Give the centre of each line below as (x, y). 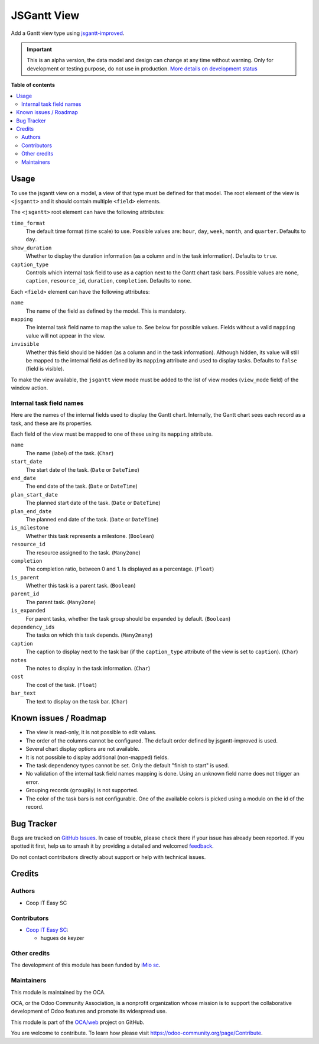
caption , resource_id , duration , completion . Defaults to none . (109, 281)
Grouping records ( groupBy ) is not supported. (82, 790)
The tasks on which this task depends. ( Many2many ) (89, 635)
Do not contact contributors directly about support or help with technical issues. (108, 857)
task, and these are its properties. (52, 423)
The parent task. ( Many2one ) (61, 602)
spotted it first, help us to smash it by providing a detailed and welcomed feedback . (112, 846)
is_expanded (28, 611)
